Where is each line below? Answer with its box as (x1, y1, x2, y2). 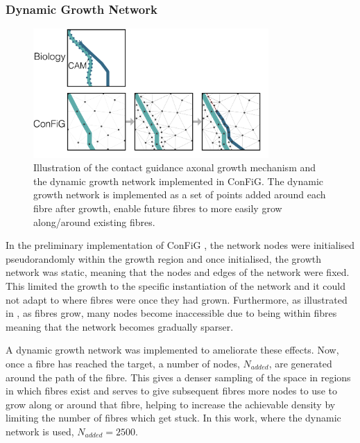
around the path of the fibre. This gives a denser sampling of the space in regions (6, 370, 351, 384)
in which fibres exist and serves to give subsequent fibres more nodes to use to (6, 383, 337, 398)
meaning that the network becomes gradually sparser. (6, 319, 234, 333)
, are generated (268, 356, 332, 371)
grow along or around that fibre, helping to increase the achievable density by (6, 397, 336, 411)
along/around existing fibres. (33, 214, 155, 229)
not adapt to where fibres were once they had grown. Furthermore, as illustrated (6, 292, 348, 306)
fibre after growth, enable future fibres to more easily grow (33, 201, 282, 216)
